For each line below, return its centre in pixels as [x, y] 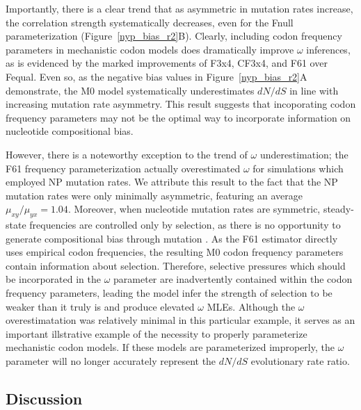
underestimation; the [304, 154]
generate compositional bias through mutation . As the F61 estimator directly [172, 238]
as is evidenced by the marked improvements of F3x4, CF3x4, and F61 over [167, 63]
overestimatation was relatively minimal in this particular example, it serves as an [180, 320]
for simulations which [298, 168]
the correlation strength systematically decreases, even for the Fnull [150, 22]
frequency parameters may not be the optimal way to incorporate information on [178, 117]
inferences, [328, 49]
